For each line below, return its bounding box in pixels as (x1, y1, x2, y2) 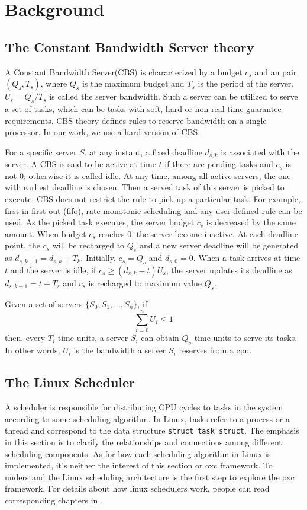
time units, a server (57, 332, 128, 344)
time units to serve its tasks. (194, 332, 298, 344)
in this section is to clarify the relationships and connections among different (5, 435, 282, 448)
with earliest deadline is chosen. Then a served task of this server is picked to (5, 181, 285, 193)
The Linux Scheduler (5, 373, 135, 391)
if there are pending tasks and (164, 158, 273, 170)
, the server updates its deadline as (166, 263, 292, 276)
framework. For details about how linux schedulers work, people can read (5, 482, 270, 495)
